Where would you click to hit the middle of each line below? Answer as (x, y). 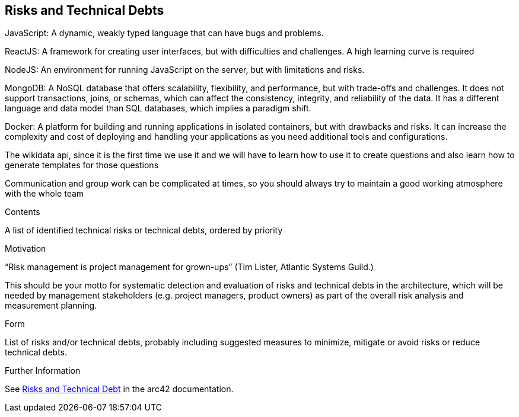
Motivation (26, 249)
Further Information (43, 371)
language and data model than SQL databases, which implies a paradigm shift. (158, 108)
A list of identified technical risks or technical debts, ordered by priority (144, 230)
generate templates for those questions (82, 165)
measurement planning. (51, 306)
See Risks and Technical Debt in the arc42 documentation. (119, 389)
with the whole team (44, 194)
